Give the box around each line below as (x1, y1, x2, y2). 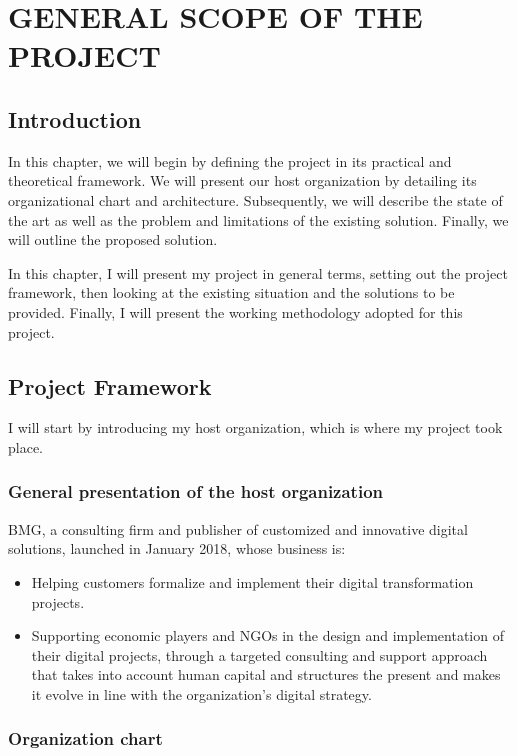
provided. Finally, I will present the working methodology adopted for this (8, 301, 463, 322)
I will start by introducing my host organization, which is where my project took (8, 417, 503, 438)
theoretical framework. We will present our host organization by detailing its (8, 170, 477, 191)
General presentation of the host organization (8, 479, 384, 504)
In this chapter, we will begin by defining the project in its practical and (8, 150, 452, 171)
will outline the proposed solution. (8, 229, 218, 250)
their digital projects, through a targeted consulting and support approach (31, 644, 488, 665)
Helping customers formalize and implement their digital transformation (31, 571, 474, 592)
